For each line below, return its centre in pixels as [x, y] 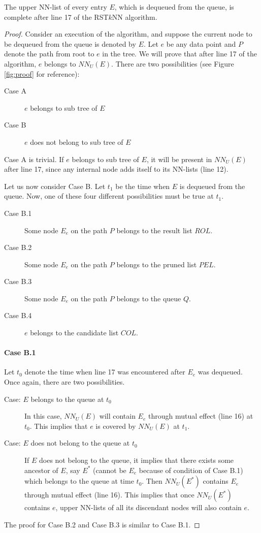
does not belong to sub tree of [77, 142]
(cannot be [110, 470]
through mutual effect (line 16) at [201, 416]
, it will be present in [179, 159]
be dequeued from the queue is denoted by [70, 43]
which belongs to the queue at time [79, 481]
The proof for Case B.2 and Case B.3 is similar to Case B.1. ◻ [102, 524]
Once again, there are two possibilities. [64, 382]
